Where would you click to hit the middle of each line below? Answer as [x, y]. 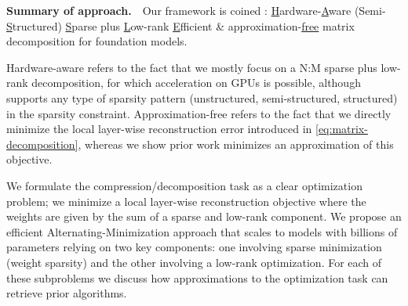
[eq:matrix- [341, 129]
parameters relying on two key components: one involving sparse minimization [194, 247]
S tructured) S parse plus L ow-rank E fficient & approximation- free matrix [180, 25]
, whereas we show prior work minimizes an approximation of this [236, 144]
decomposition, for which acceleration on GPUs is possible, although [196, 83]
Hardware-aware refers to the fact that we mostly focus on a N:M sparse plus [192, 67]
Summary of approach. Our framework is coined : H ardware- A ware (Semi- [196, 10]
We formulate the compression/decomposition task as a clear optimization [184, 185]
